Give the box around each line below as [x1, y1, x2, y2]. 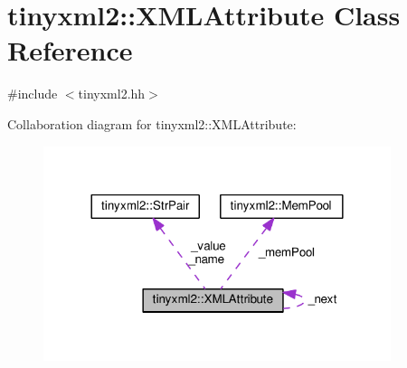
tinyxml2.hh [78, 84, 146, 103]
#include [7, 84, 58, 103]
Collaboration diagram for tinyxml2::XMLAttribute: [7, 114, 297, 133]
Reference [7, 32, 133, 69]
